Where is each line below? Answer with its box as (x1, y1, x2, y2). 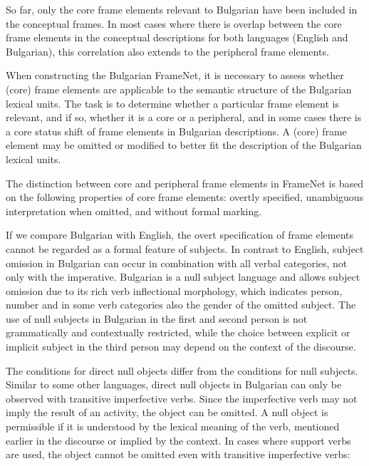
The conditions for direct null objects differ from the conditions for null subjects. (6, 363, 358, 378)
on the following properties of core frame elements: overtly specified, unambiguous (6, 190, 364, 204)
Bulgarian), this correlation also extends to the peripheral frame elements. (6, 43, 329, 58)
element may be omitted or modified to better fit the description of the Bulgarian (6, 138, 362, 152)
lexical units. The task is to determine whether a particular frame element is (6, 95, 339, 110)
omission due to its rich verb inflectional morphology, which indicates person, (6, 283, 343, 298)
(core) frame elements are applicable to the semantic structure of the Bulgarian (6, 81, 352, 96)
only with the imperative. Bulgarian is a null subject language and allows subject (6, 269, 360, 284)
